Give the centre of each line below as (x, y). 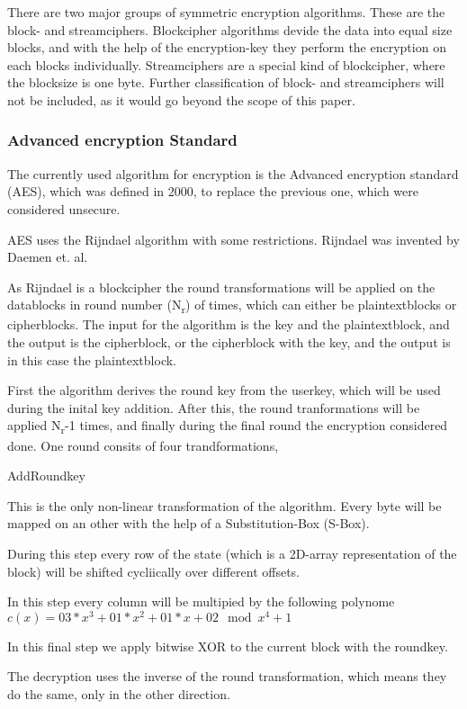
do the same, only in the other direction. (119, 693)
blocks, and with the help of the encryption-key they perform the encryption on (227, 47)
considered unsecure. (64, 208)
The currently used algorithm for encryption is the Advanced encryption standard (233, 173)
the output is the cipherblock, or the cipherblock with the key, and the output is (229, 342)
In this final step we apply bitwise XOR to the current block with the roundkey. (228, 646)
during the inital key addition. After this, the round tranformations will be (214, 407)
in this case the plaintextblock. (92, 359)
